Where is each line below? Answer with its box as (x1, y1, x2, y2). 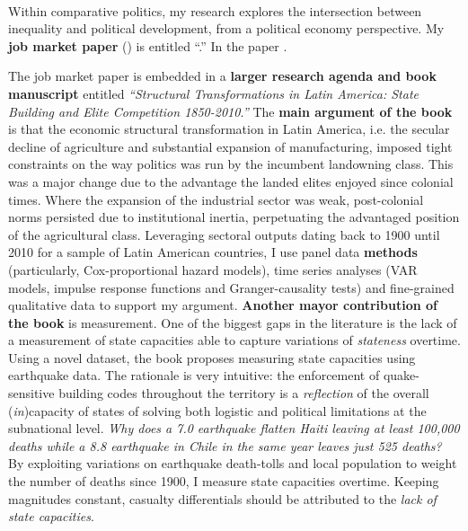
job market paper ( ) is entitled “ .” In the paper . (8, 36, 287, 55)
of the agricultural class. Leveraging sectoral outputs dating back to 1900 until (8, 225, 440, 243)
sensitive (8, 384, 55, 403)
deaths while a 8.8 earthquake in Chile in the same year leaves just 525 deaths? (8, 436, 442, 455)
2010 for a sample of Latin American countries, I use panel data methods (8, 243, 418, 261)
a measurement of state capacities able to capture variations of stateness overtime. (8, 331, 461, 350)
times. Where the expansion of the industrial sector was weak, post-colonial (8, 190, 424, 208)
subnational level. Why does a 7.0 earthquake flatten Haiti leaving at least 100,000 (8, 419, 460, 438)
